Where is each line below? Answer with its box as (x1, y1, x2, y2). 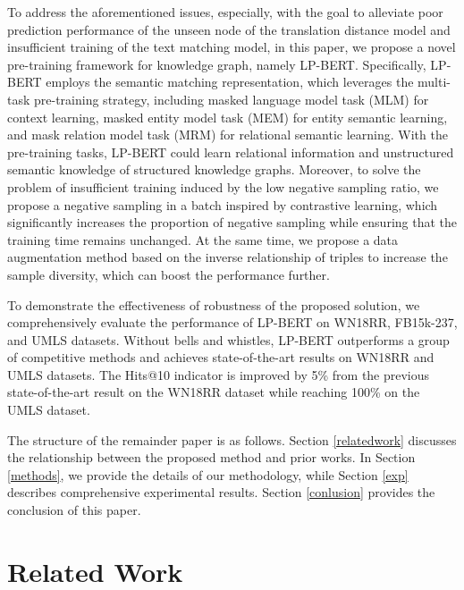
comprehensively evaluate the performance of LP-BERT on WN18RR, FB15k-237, (7, 313, 458, 332)
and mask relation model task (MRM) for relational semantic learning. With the (7, 125, 448, 144)
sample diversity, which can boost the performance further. (7, 265, 330, 283)
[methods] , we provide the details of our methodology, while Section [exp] (7, 465, 409, 484)
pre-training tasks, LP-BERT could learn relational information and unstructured (7, 142, 454, 161)
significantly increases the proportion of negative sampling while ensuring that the (7, 213, 458, 232)
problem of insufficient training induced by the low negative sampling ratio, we (7, 177, 439, 196)
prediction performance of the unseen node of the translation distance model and (7, 20, 451, 38)
